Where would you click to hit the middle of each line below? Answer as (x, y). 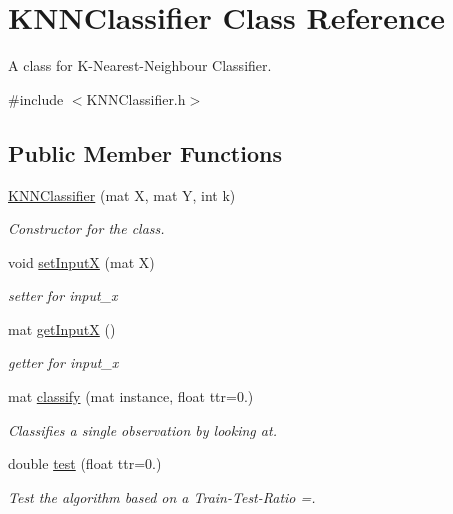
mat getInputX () (62, 328)
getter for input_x (63, 362)
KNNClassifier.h (136, 98)
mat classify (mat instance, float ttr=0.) (131, 396)
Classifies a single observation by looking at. (142, 429)
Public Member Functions (145, 152)
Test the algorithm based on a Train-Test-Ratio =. (162, 496)
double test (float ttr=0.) (85, 463)
